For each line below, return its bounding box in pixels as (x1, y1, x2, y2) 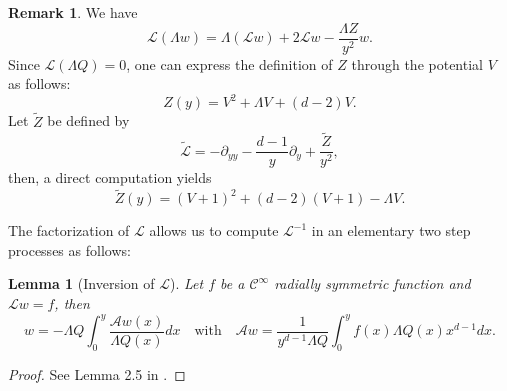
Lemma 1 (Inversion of (8, 273, 155, 294)
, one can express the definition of (126, 53, 333, 74)
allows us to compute (149, 220, 279, 241)
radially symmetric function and (274, 273, 471, 294)
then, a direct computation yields (8, 167, 212, 188)
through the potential (351, 53, 483, 74)
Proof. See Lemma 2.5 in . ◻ (8, 363, 186, 384)
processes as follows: (8, 239, 131, 260)
